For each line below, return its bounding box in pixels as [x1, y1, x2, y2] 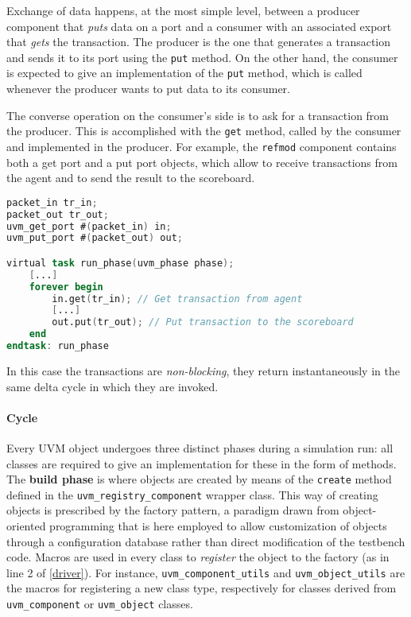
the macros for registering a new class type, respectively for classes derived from [6, 580, 397, 596]
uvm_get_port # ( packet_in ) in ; [6, 220, 172, 232]
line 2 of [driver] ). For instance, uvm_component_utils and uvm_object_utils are [6, 564, 405, 580]
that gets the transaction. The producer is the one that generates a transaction [6, 33, 391, 50]
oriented [6, 518, 46, 534]
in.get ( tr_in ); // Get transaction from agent [52, 293, 303, 305]
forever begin [29, 281, 103, 293]
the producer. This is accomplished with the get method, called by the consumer [6, 122, 401, 139]
